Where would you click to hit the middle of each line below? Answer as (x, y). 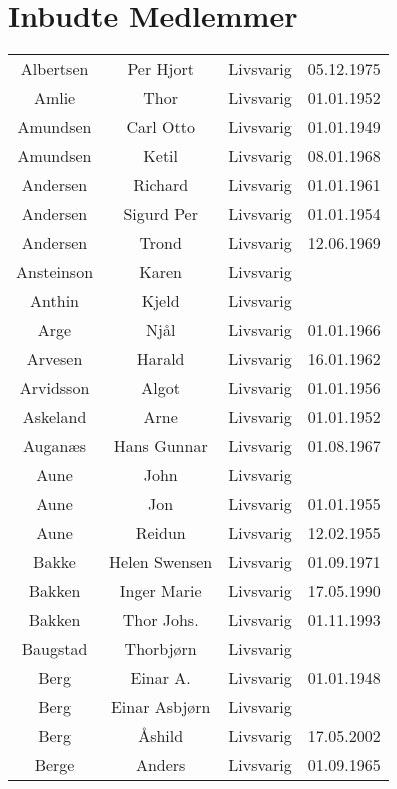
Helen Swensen (161, 562)
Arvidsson (54, 388)
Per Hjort (160, 69)
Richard (161, 185)
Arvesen (54, 359)
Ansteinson (55, 272)
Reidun (160, 533)
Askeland (54, 417)
